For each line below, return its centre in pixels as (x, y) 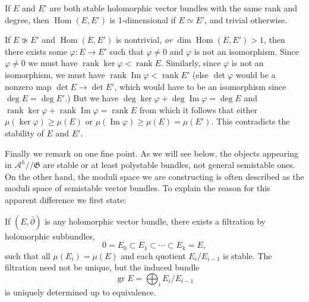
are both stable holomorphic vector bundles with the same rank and (174, 8)
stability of (24, 133)
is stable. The (247, 255)
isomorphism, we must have (55, 74)
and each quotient (153, 255)
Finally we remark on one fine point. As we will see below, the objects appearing (152, 153)
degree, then (27, 19)
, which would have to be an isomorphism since (200, 86)
